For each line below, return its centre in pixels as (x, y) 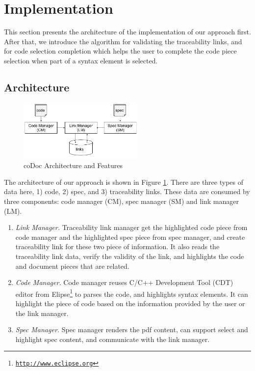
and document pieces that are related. (72, 266)
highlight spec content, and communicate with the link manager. (113, 339)
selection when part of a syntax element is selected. (81, 60)
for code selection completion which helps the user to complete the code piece (120, 51)
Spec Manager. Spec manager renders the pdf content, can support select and (132, 329)
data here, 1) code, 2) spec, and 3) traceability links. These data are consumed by (127, 191)
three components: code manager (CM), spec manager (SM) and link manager (122, 201)
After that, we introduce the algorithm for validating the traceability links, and (123, 41)
